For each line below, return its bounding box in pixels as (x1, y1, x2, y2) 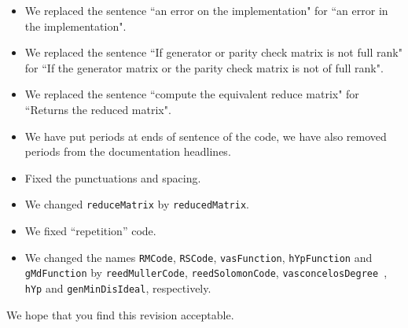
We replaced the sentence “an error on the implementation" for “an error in (24, 2, 388, 18)
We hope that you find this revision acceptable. (6, 306, 234, 322)
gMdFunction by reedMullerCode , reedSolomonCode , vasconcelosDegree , (24, 264, 388, 281)
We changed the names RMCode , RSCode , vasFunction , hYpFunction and (24, 249, 373, 265)
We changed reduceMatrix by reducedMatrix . (24, 196, 249, 212)
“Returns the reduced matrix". (24, 101, 171, 117)
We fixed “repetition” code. (24, 223, 156, 238)
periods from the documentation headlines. (24, 143, 231, 160)
